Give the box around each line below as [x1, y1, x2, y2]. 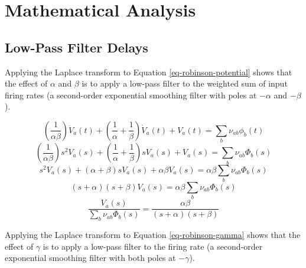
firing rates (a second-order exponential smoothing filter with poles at [5, 88, 257, 101]
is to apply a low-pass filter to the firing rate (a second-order [43, 240, 263, 252]
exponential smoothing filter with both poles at [5, 252, 176, 264]
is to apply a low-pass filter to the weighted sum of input [82, 77, 288, 90]
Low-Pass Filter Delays [5, 38, 148, 56]
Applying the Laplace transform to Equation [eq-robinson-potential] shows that [5, 65, 292, 78]
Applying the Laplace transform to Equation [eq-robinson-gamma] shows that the [5, 229, 301, 241]
